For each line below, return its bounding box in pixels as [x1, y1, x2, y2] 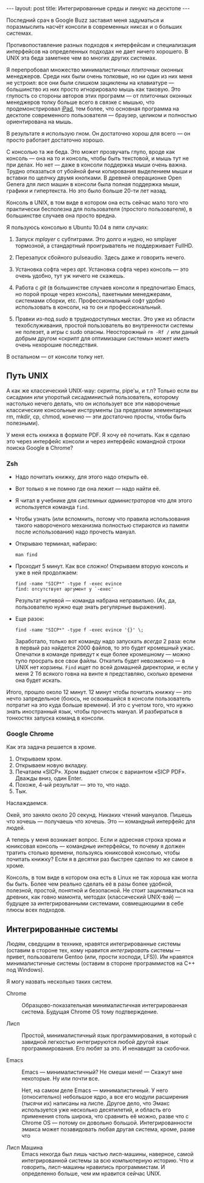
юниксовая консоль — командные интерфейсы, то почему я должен [6, 842, 185, 850]
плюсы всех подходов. [6, 906, 66, 914]
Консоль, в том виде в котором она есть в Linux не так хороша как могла [6, 874, 198, 881]
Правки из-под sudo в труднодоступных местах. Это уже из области [15, 316, 195, 322]
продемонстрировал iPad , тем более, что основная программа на [6, 105, 180, 112]
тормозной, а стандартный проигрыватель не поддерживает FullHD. [15, 242, 194, 249]
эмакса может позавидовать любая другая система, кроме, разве [21, 1126, 195, 1133]
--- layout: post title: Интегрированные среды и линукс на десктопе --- [6, 5, 190, 12]
